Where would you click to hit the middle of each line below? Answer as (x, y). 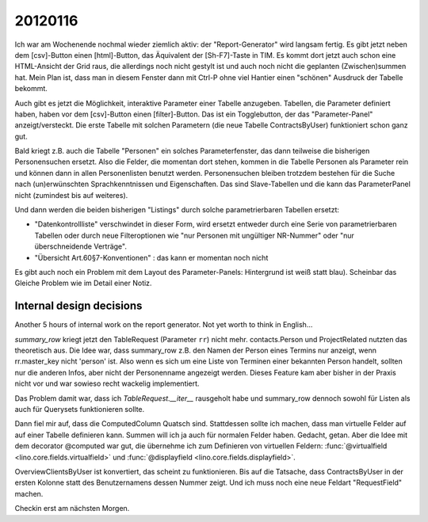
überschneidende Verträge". (80, 246)
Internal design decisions (78, 306)
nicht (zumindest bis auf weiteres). (71, 195)
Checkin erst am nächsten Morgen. (72, 509)
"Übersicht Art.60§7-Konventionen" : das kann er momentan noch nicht (151, 257)
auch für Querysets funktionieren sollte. (80, 409)
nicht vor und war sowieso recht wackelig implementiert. (107, 383)
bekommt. (31, 89)
